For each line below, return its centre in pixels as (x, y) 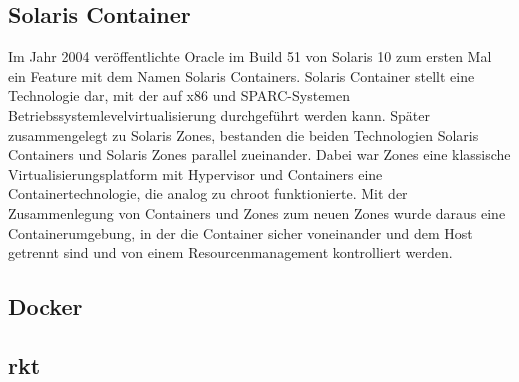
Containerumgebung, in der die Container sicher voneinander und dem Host (240, 232)
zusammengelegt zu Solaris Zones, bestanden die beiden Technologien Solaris (243, 134)
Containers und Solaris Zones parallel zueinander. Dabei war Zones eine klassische (259, 154)
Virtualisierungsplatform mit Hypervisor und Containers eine (195, 173)
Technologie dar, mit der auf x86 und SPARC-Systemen (179, 95)
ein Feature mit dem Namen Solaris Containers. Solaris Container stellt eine (241, 75)
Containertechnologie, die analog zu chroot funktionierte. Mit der (208, 193)
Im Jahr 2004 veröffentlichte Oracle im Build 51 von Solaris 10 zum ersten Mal (250, 56)
